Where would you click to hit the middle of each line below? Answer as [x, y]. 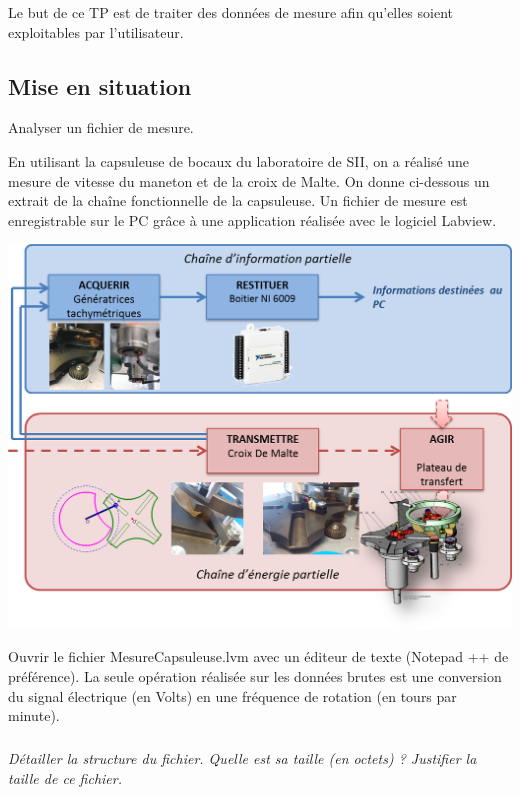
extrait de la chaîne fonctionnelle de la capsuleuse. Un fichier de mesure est [238, 200]
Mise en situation [100, 85]
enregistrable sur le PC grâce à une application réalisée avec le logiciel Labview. [252, 219]
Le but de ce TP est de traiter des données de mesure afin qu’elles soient [231, 12]
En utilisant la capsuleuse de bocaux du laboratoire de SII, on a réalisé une [239, 160]
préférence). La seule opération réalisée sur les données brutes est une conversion [255, 675]
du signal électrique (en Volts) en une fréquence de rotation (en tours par [232, 695]
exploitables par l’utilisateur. [96, 31]
